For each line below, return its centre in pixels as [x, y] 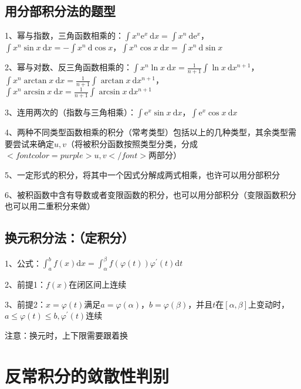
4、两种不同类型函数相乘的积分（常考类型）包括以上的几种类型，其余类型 [146, 132]
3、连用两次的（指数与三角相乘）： [70, 112]
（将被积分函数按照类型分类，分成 [132, 143]
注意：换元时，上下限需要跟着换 [66, 335]
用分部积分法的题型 [60, 11]
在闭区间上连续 [98, 284]
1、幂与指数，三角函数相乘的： [64, 35]
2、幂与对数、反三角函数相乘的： [68, 67]
